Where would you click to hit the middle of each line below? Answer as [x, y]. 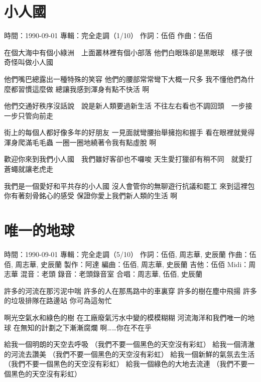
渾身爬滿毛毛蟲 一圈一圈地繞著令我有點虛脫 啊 [80, 142]
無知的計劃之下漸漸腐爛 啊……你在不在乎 [86, 327]
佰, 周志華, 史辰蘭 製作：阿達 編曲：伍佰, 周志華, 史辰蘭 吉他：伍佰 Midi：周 [130, 264]
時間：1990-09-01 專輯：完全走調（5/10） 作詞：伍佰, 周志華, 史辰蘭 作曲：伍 [130, 254]
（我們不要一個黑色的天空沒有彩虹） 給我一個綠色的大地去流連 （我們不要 [126, 364]
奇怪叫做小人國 [29, 62]
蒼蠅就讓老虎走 [29, 169]
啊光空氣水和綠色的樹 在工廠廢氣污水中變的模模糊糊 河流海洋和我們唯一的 [126, 317]
